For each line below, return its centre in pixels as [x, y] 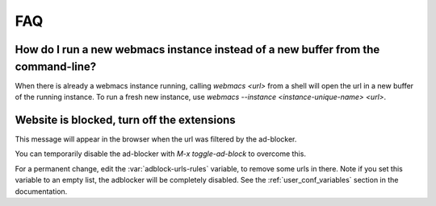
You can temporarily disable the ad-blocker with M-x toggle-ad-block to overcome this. [161, 154]
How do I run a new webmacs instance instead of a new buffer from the [197, 49]
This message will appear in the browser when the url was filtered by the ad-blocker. [156, 139]
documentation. [41, 191]
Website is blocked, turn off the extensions [125, 119]
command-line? [56, 66]
